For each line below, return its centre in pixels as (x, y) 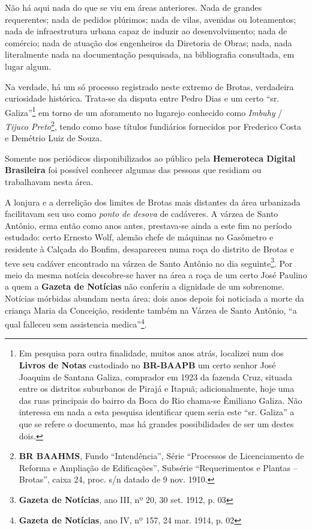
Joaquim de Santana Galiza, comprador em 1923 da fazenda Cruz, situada (155, 376)
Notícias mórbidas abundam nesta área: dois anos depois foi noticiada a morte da (154, 298)
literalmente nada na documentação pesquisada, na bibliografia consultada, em (150, 54)
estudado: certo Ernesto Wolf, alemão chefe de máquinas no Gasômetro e (139, 237)
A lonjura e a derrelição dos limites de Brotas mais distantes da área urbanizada (153, 202)
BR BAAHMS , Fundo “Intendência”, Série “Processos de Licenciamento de (161, 456)
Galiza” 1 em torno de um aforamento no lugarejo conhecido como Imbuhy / (144, 111)
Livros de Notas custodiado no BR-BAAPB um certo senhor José (147, 365)
